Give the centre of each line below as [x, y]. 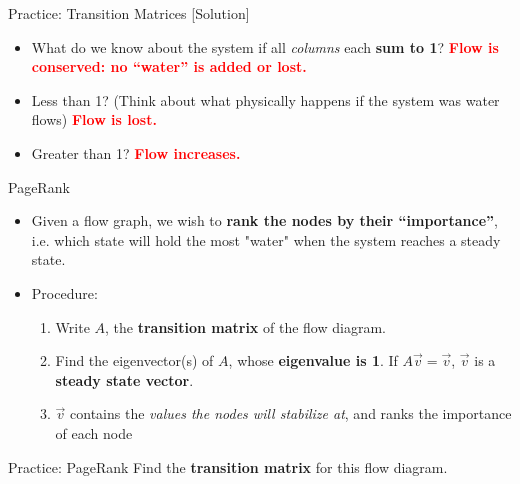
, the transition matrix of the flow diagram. [245, 326]
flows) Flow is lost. [94, 119]
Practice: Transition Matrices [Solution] [129, 13]
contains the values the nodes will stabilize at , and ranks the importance [291, 413]
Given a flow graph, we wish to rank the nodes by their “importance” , [264, 220]
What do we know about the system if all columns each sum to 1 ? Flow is [265, 46]
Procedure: [64, 292]
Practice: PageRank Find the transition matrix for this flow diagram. [228, 466]
